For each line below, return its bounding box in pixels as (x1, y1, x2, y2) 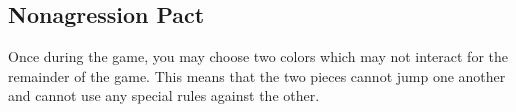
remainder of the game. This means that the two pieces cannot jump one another (8, 65, 506, 86)
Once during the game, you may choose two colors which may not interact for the (8, 46, 508, 67)
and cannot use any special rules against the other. (8, 85, 320, 106)
